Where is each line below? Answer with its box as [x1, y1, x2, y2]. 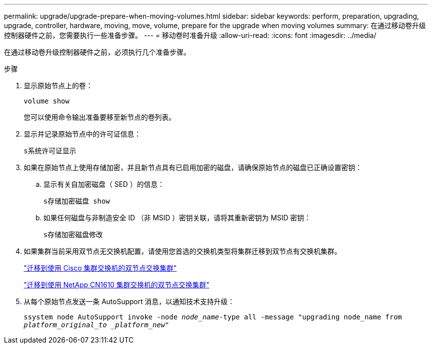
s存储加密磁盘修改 [43, 231, 103, 239]
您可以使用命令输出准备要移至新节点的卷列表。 [24, 113, 176, 121]
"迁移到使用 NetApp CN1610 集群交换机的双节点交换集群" [24, 280, 210, 289]
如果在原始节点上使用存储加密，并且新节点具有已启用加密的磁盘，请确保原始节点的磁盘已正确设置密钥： [24, 163, 362, 172]
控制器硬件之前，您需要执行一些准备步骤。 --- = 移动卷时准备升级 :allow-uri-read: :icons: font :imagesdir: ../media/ [4, 31, 377, 39]
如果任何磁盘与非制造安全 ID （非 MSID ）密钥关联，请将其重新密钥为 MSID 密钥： [43, 213, 311, 222]
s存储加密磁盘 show [43, 197, 110, 205]
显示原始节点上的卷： [24, 81, 93, 90]
